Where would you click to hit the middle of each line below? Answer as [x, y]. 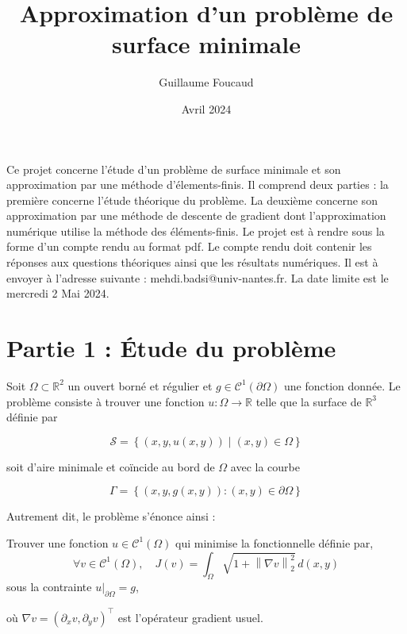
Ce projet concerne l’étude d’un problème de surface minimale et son [174, 169]
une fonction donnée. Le [342, 385]
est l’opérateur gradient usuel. [190, 617]
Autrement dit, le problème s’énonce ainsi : [111, 516]
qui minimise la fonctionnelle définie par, [275, 542]
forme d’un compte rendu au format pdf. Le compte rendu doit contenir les [189, 246]
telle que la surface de [309, 401]
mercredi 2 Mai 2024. [58, 293]
